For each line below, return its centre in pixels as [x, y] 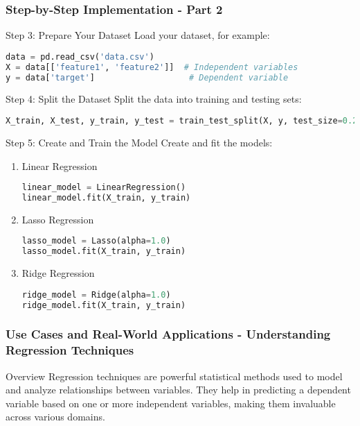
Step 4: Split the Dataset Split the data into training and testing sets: [154, 99]
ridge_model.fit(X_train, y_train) [104, 305]
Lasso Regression [58, 219]
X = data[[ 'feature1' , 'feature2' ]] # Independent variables [152, 67]
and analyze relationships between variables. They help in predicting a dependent [178, 390]
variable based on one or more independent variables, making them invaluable [171, 403]
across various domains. [55, 417]
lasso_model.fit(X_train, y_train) [104, 252]
